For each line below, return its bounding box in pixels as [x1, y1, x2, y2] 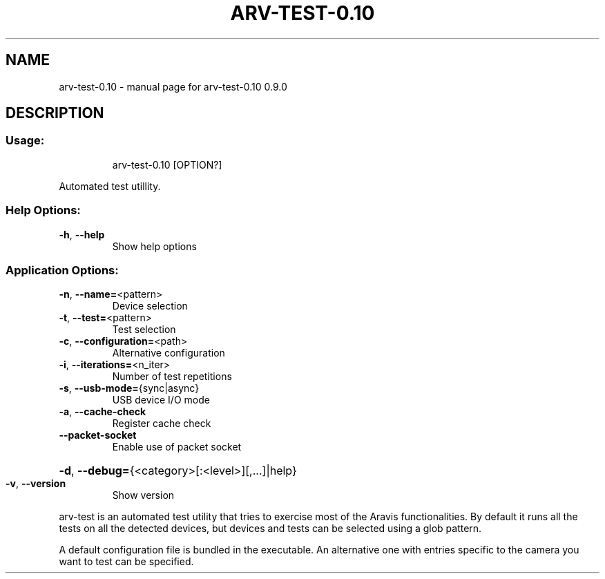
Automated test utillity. [59, 180, 161, 192]
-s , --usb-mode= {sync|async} [59, 382, 200, 395]
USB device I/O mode [112, 394, 210, 406]
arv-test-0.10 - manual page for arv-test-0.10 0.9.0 [59, 80, 287, 93]
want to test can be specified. [59, 556, 194, 568]
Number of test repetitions [112, 370, 232, 383]
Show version [112, 489, 175, 502]
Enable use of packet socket [112, 441, 242, 453]
